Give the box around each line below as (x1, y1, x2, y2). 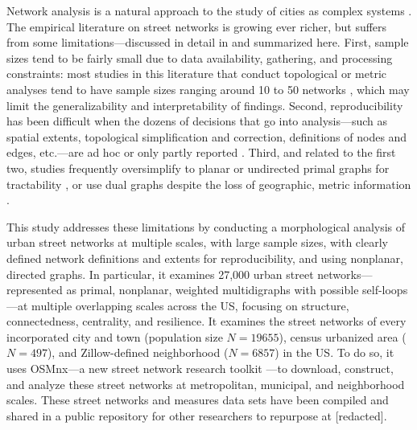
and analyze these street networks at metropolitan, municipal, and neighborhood (6, 375, 405, 392)
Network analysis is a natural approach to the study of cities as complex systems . (6, 2, 412, 18)
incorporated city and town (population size (6, 328, 223, 345)
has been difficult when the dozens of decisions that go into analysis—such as (6, 113, 388, 129)
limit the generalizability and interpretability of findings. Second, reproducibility (6, 96, 403, 113)
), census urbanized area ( (279, 328, 407, 345)
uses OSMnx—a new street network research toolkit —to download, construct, (6, 360, 394, 377)
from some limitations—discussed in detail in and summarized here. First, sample (6, 34, 409, 51)
